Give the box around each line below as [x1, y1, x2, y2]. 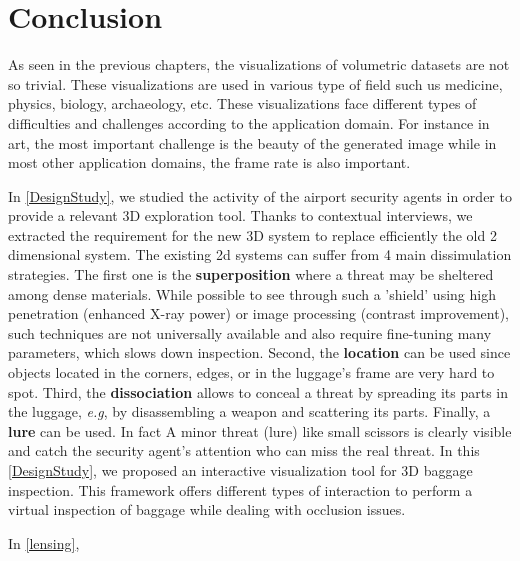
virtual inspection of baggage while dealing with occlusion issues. [8, 499, 406, 520]
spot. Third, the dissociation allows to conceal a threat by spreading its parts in [8, 381, 509, 402]
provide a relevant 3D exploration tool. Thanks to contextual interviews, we [8, 205, 473, 226]
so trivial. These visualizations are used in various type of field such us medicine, [8, 73, 503, 94]
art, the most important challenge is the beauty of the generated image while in [8, 132, 497, 153]
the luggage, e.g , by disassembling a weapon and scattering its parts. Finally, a [8, 401, 491, 422]
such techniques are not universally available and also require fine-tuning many [8, 322, 492, 343]
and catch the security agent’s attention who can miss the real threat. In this [8, 440, 480, 461]
